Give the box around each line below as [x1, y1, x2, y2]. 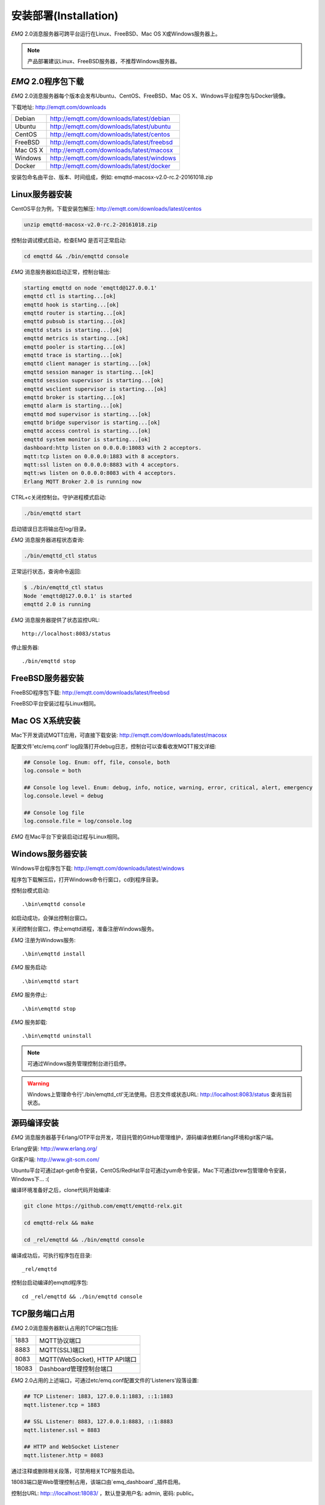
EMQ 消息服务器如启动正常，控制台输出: [11, 268, 111, 275]
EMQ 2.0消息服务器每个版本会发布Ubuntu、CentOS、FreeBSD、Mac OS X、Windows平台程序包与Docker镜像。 [11, 92, 289, 99]
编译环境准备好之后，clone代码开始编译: [11, 1187, 111, 1194]
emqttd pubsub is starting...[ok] [23, 318, 126, 325]
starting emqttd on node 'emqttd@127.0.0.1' [23, 284, 158, 291]
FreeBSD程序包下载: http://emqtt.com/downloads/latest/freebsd [11, 689, 170, 696]
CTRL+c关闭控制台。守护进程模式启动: [11, 494, 107, 501]
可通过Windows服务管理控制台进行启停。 [27, 1060, 130, 1067]
